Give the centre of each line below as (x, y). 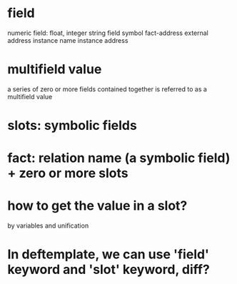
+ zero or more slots (68, 173)
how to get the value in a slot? (97, 206)
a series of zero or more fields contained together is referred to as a (107, 89)
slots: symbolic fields (72, 126)
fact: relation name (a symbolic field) (119, 158)
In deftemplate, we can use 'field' (108, 254)
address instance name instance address (68, 40)
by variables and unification (48, 225)
